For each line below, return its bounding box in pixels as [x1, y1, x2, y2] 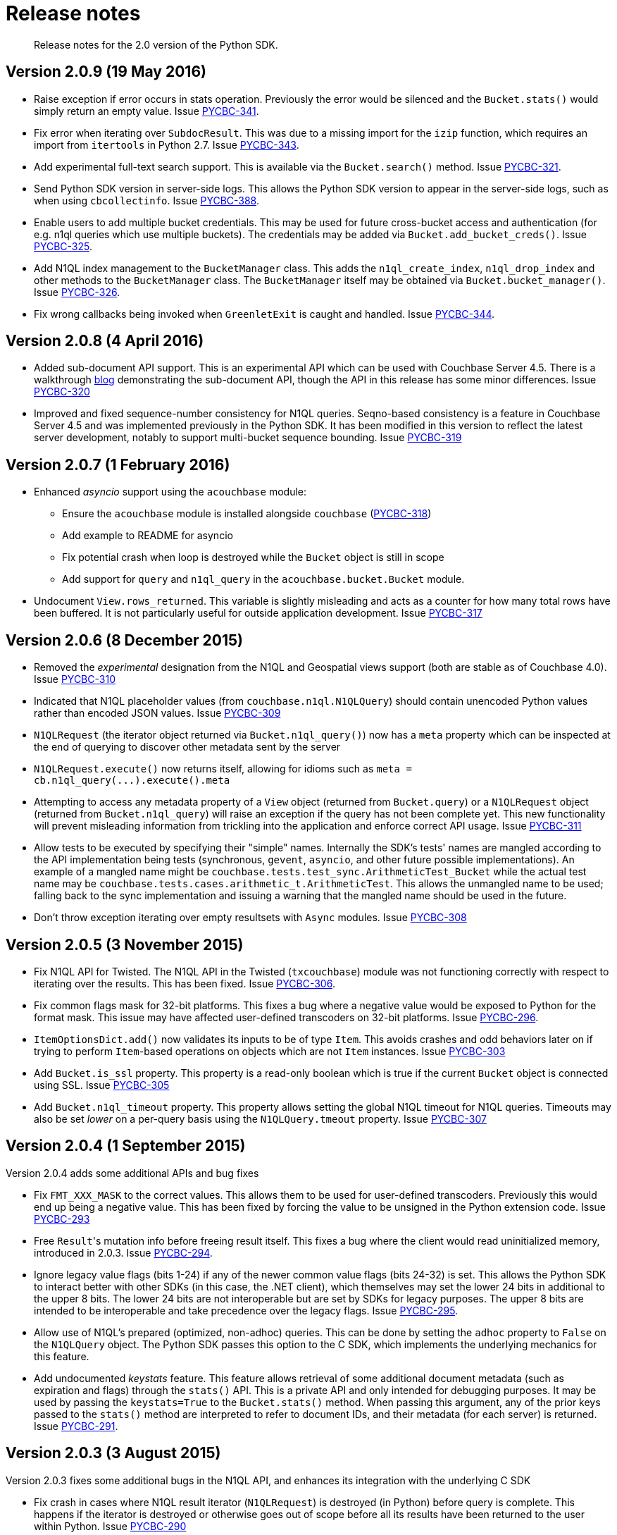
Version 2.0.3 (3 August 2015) [6, 1444, 221, 1462]
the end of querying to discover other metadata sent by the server [34, 741, 341, 753]
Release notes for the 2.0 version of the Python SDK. [34, 38, 278, 51]
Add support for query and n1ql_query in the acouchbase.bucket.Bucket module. [62, 573, 465, 586]
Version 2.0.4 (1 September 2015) [6, 1137, 246, 1155]
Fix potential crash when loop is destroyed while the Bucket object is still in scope [62, 551, 444, 564]
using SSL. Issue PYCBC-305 [34, 1078, 170, 1091]
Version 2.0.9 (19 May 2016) [6, 63, 206, 81]
